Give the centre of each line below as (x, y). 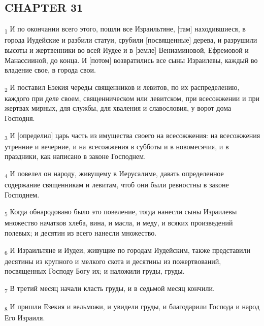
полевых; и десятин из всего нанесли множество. (81, 232)
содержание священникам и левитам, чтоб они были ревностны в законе (117, 185)
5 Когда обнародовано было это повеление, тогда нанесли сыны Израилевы (121, 212)
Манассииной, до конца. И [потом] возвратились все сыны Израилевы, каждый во (131, 60)
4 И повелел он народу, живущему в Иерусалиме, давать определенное (114, 174)
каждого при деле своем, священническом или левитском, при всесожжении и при (132, 98)
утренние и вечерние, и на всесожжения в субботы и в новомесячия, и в (117, 146)
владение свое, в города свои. (50, 70)
